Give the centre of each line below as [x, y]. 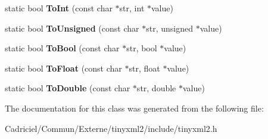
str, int [132, 8]
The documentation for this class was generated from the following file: [134, 108]
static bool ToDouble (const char [68, 88]
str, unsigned [169, 28]
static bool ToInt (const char [59, 8]
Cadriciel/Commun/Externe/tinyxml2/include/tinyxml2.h [111, 128]
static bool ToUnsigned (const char [72, 28]
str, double [156, 88]
